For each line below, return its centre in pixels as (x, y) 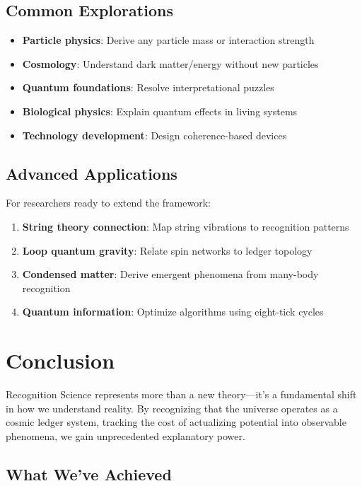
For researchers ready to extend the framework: (108, 203)
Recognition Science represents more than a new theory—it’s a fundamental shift (181, 394)
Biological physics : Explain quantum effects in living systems (160, 111)
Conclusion (60, 360)
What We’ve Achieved (89, 474)
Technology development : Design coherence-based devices (154, 135)
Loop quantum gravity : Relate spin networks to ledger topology (167, 250)
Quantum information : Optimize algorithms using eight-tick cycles (173, 312)
